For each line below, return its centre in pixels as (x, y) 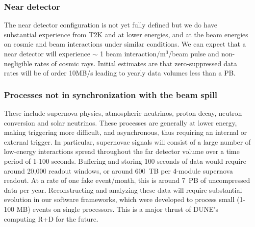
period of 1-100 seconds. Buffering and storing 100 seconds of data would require (125, 161)
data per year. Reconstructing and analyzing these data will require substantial (123, 189)
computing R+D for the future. (51, 218)
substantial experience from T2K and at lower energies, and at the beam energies (126, 34)
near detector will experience (47, 53)
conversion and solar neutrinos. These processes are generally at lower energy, (120, 122)
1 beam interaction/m (133, 53)
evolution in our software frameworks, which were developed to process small (119, 199)
